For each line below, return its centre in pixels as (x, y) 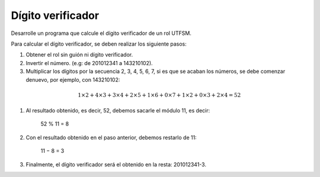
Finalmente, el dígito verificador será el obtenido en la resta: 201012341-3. (116, 164)
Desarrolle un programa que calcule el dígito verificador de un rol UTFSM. (101, 33)
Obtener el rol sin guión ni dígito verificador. (79, 55)
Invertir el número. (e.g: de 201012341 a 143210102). (89, 63)
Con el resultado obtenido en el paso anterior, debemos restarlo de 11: (111, 137)
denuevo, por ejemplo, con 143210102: (73, 79)
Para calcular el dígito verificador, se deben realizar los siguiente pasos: (99, 44)
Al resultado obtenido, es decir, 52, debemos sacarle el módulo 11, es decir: (118, 111)
